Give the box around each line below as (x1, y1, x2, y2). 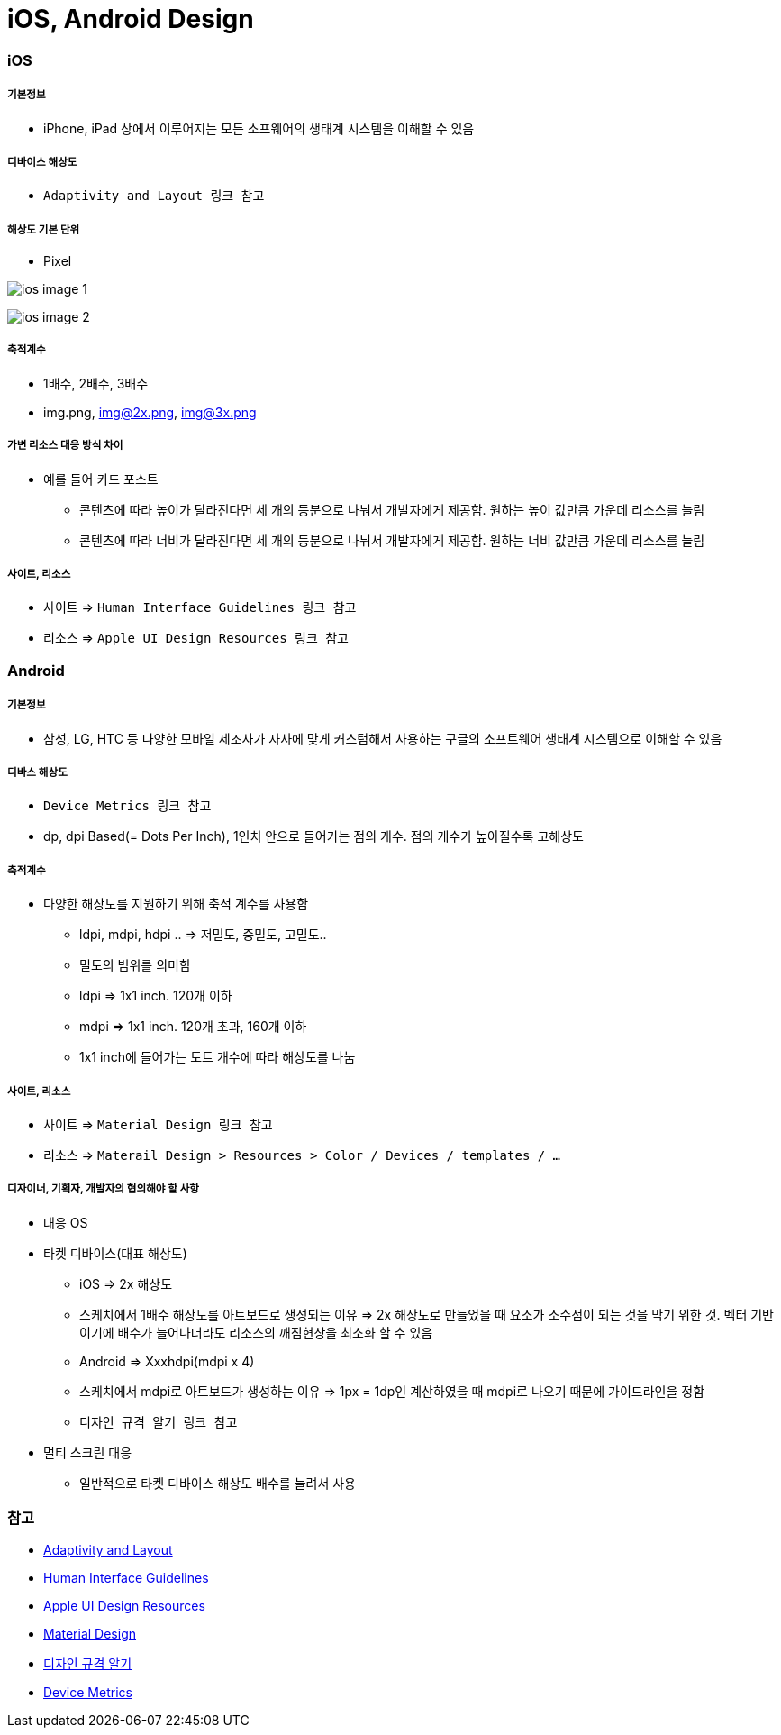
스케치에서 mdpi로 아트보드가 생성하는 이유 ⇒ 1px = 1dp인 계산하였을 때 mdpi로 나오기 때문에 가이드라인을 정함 (79, 1383, 705, 1399)
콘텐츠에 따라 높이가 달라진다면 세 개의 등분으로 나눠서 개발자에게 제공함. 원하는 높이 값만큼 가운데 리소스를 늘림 (79, 501, 705, 517)
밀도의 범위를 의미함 (79, 957, 191, 973)
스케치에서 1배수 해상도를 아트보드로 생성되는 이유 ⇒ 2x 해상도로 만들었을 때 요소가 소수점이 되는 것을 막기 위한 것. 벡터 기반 (79, 1306, 774, 1322)
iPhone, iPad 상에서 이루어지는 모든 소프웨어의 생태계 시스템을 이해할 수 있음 (43, 120, 475, 136)
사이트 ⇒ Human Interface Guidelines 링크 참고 (43, 599, 357, 616)
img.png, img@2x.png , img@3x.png (43, 404, 257, 420)
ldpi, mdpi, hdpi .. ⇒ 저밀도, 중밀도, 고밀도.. (79, 927, 327, 943)
